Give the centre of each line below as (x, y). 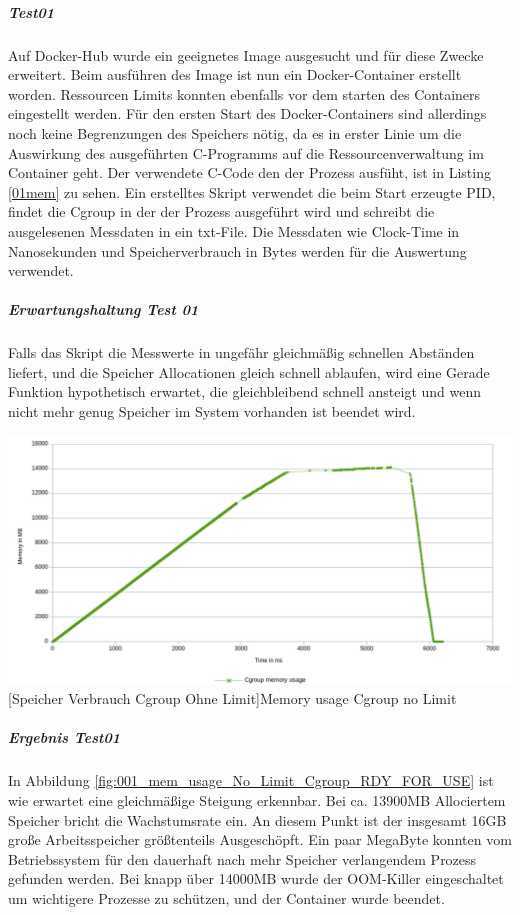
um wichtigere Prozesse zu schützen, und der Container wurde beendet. (226, 897)
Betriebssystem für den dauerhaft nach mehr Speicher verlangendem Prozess (242, 858)
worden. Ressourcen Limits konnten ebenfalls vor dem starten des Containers (244, 93)
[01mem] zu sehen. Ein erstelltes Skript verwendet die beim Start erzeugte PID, (252, 191)
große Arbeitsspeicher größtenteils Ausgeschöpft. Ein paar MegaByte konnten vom (260, 839)
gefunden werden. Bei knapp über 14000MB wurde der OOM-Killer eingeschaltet (256, 878)
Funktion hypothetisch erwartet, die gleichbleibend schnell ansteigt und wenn (245, 391)
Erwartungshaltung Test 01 (103, 309)
